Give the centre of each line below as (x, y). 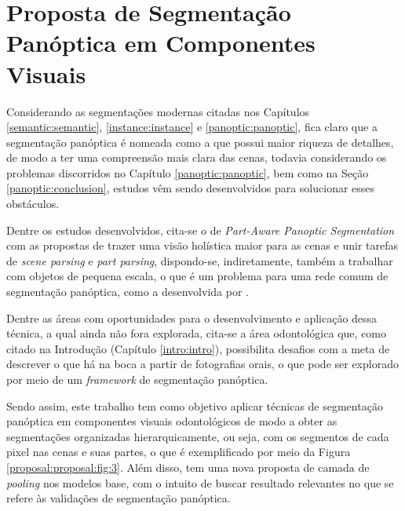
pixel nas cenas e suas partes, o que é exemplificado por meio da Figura (179, 452)
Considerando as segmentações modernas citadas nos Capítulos (158, 111)
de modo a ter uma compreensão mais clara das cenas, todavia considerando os (197, 157)
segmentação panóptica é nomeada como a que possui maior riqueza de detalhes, (200, 142)
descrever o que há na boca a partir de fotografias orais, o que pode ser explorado (202, 364)
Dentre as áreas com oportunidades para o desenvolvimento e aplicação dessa (192, 318)
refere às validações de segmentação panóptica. (119, 498)
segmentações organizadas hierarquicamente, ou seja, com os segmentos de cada (198, 436)
